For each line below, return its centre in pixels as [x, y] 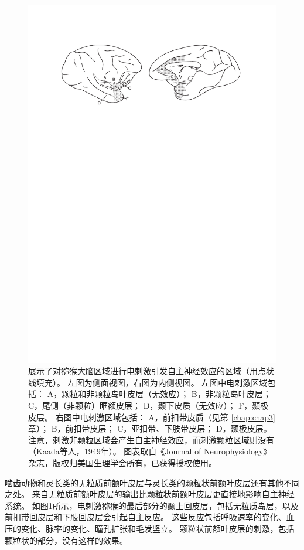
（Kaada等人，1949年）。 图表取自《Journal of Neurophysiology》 [150, 451]
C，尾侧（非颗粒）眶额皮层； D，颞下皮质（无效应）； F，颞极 [148, 405]
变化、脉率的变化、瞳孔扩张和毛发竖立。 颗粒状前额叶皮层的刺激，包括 [158, 528]
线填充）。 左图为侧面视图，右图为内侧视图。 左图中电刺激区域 [148, 382]
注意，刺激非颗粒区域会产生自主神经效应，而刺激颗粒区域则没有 [151, 439]
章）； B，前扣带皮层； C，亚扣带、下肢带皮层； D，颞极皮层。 [150, 428]
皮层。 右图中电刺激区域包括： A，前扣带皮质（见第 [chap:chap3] [152, 417]
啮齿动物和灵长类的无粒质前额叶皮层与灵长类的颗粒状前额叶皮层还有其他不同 [152, 482]
